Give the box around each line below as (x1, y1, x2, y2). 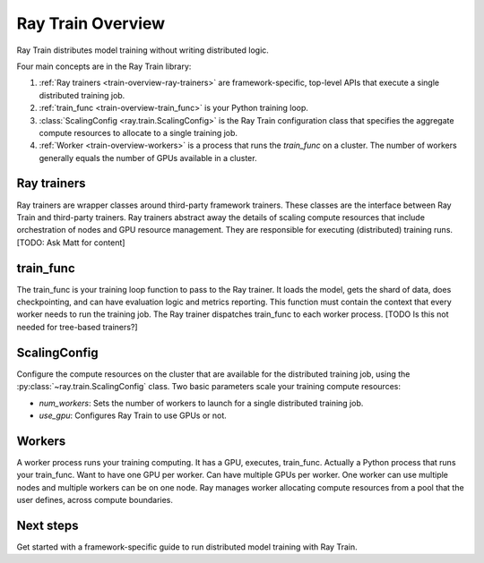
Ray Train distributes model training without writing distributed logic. (16, 45, 269, 55)
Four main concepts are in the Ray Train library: (16, 61, 192, 72)
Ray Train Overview (16, 13, 166, 33)
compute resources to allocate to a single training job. (39, 127, 238, 138)
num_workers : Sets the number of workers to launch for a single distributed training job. (39, 397, 364, 408)
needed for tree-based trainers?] (16, 321, 138, 332)
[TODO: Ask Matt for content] (16, 237, 125, 248)
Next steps (16, 517, 79, 533)
